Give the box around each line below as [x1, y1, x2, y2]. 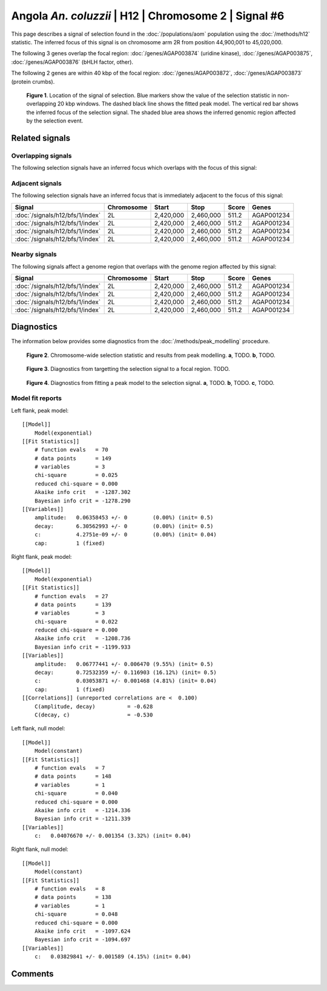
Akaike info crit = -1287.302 [34, 489, 131, 496]
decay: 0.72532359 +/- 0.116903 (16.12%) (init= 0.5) [34, 669, 217, 676]
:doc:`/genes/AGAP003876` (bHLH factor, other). [11, 58, 133, 65]
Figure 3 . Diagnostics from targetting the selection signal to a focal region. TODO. [26, 365, 230, 373]
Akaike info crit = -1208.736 [34, 635, 131, 642]
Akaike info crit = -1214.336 [34, 807, 131, 813]
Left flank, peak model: [11, 407, 69, 414]
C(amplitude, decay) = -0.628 [34, 703, 153, 710]
